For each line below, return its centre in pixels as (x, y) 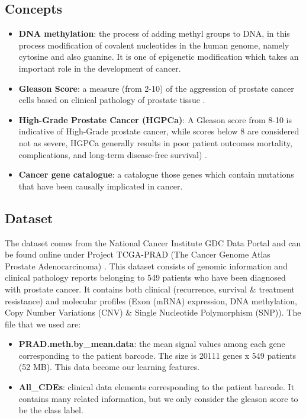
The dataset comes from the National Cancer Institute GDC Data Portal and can (153, 242)
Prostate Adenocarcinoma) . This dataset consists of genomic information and (146, 266)
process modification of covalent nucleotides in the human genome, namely (154, 45)
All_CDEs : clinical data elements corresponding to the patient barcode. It (157, 387)
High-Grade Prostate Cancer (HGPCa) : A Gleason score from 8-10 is (155, 119)
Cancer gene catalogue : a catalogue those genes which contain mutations (156, 174)
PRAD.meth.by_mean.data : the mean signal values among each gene (152, 344)
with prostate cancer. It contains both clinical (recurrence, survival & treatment (150, 289)
